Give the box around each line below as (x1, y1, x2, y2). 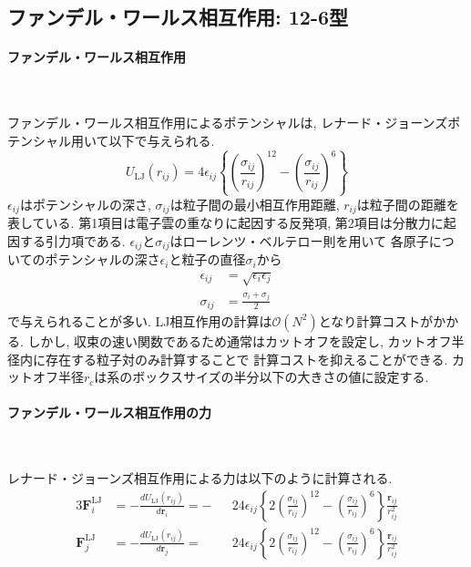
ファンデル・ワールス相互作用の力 (7, 403, 211, 422)
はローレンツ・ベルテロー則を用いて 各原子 (169, 231, 429, 250)
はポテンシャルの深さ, (19, 194, 151, 213)
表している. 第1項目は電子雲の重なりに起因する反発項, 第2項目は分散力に (7, 213, 444, 232)
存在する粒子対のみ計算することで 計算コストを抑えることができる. (45, 349, 448, 368)
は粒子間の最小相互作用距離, (169, 194, 340, 213)
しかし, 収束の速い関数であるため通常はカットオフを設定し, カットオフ (27, 331, 452, 350)
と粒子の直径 (169, 250, 246, 269)
